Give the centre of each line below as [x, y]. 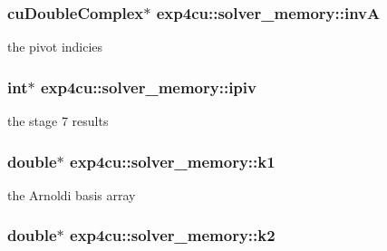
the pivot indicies [55, 47]
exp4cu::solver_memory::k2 [173, 235]
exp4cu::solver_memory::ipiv [148, 87]
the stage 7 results [58, 121]
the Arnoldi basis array [72, 194]
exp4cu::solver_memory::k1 [173, 161]
